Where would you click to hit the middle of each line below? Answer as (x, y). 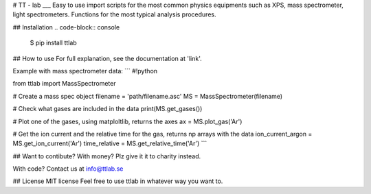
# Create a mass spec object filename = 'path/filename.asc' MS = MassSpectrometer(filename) (148, 96)
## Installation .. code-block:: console (66, 27)
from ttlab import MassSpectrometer (64, 84)
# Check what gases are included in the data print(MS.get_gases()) (108, 109)
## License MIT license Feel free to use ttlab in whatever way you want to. (118, 181)
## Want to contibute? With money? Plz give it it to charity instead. (107, 156)
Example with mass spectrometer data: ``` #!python (85, 71)
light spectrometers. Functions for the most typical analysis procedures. (114, 14)
